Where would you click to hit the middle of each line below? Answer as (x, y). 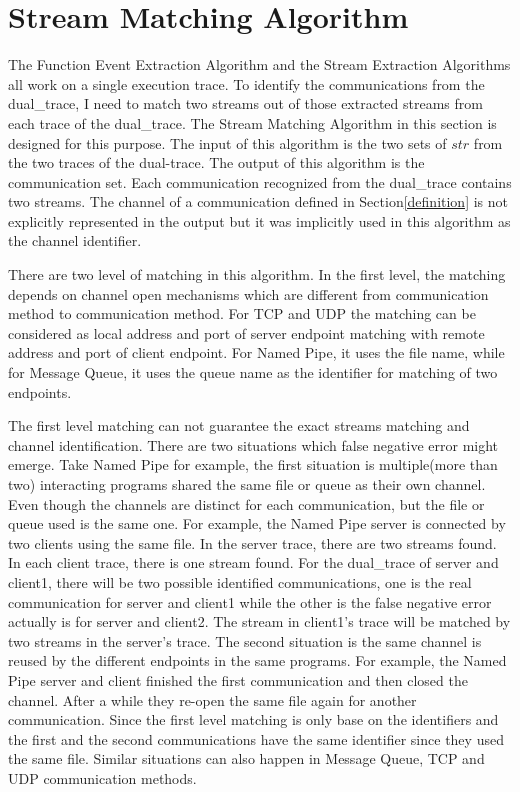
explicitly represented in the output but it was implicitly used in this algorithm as (259, 220)
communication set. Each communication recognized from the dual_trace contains (260, 181)
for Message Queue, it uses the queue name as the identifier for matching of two (253, 372)
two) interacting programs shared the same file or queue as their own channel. (247, 484)
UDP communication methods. (102, 777)
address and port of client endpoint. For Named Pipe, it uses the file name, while (256, 352)
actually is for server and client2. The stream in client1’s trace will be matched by (259, 621)
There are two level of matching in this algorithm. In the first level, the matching (257, 274)
